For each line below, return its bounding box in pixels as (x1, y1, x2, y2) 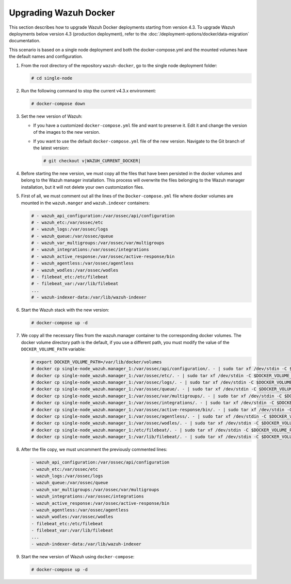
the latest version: (33, 145, 69, 151)
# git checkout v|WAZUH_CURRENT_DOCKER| (43, 158, 141, 163)
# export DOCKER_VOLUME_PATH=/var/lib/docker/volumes (31, 359, 162, 365)
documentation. (9, 38, 41, 44)
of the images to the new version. (33, 129, 100, 135)
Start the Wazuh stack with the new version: (21, 307, 109, 313)
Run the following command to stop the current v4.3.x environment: (21, 88, 156, 94)
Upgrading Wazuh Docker (9, 7, 115, 18)
